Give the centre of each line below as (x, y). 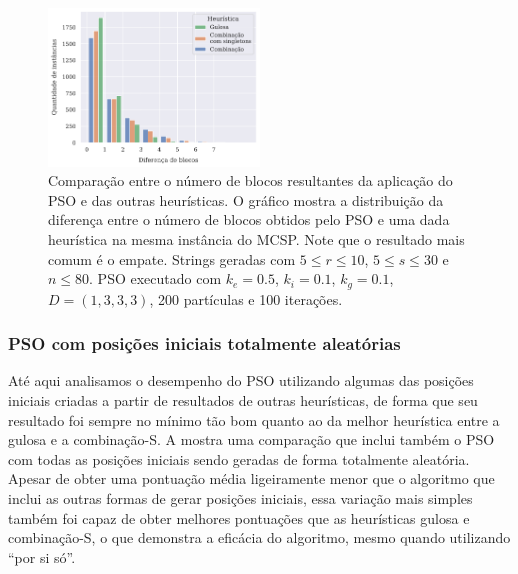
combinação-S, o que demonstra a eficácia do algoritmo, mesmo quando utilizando (259, 537)
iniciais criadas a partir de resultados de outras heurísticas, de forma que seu (243, 400)
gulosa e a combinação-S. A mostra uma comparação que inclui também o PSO (251, 439)
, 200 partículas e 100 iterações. (246, 298)
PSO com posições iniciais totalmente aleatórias (204, 343)
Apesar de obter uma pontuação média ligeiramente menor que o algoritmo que (251, 478)
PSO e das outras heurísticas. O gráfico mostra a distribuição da (246, 199)
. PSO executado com (155, 278)
